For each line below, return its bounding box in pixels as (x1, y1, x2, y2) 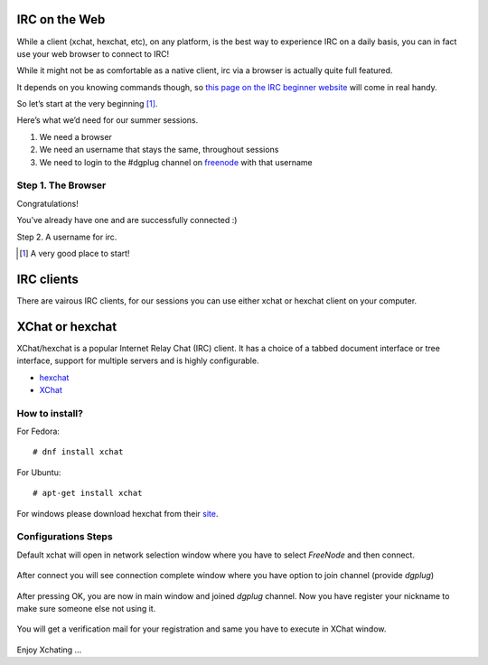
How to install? (16, 407, 83, 419)
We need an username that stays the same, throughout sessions (39, 145, 279, 155)
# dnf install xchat (33, 447, 124, 457)
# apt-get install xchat (33, 488, 143, 499)
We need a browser (39, 131, 113, 142)
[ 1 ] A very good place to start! (19, 248, 130, 258)
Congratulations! (16, 198, 79, 209)
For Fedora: (16, 426, 61, 437)
